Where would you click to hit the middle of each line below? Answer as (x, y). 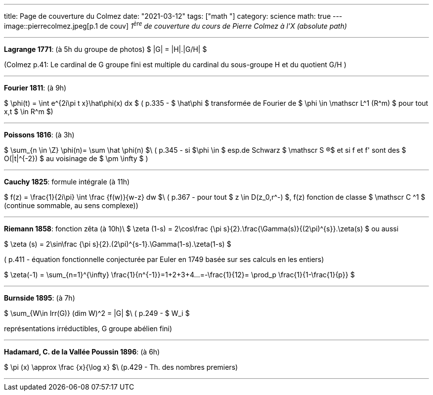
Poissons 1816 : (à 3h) (39, 134)
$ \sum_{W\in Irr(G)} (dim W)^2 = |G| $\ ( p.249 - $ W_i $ (97, 313)
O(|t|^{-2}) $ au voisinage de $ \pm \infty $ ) (76, 158)
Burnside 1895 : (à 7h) (40, 298)
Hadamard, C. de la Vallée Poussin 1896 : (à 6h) (82, 351)
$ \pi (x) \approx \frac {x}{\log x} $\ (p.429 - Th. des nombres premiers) (121, 367)
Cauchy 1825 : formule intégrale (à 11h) (67, 181)
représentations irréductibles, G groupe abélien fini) (88, 328)
